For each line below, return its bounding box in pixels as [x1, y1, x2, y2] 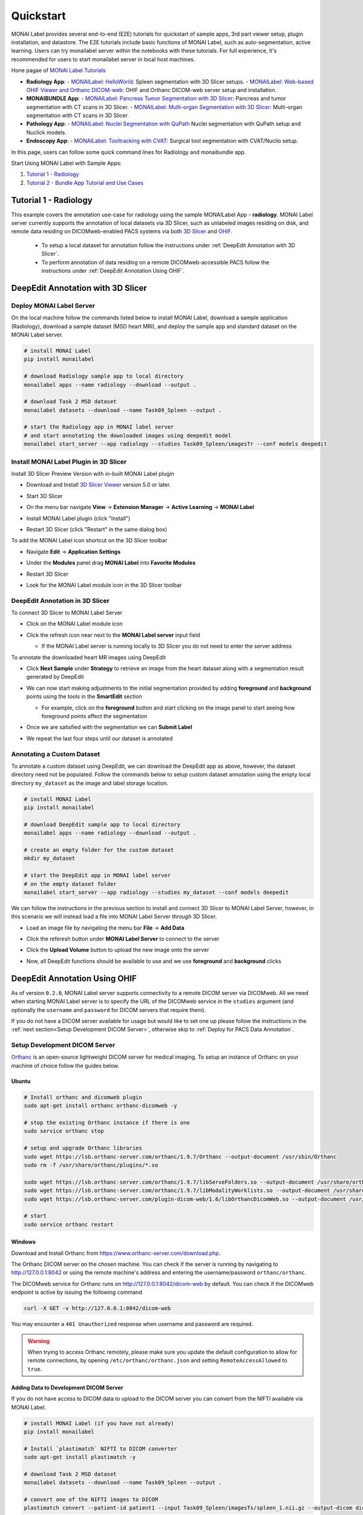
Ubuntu [11, 1077, 31, 1085]
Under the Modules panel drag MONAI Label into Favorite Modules [26, 559, 196, 567]
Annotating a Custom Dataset [11, 750, 100, 758]
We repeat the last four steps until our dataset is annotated [26, 734, 173, 742]
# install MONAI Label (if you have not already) [24, 1420, 174, 1427]
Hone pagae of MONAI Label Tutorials [11, 67, 106, 74]
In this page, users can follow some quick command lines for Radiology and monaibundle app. [11, 148, 246, 156]
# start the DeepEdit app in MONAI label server [24, 872, 171, 879]
